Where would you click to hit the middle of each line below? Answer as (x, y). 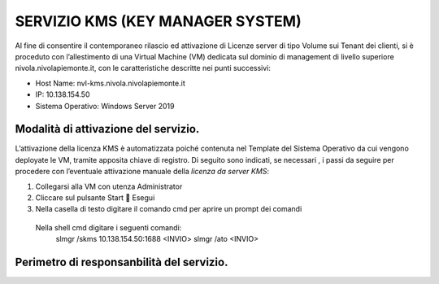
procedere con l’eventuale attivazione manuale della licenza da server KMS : (142, 172)
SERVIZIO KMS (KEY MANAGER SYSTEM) (158, 21)
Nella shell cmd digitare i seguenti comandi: (109, 227)
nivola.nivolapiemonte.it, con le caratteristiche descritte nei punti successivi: (143, 68)
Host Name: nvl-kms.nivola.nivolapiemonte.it (111, 83)
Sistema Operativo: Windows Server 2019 (105, 106)
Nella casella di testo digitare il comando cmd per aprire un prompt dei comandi (169, 209)
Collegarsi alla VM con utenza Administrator (109, 186)
